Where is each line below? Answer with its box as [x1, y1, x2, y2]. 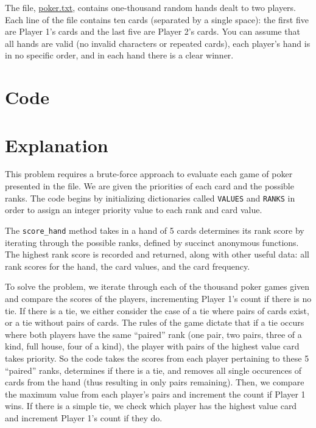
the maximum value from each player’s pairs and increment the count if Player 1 [5, 387, 306, 400]
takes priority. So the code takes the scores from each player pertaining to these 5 [5, 351, 309, 364]
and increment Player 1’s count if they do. [5, 411, 163, 424]
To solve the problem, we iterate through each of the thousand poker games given [5, 280, 310, 293]
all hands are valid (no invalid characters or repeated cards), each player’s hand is [5, 37, 311, 49]
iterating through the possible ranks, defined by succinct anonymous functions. [5, 236, 299, 248]
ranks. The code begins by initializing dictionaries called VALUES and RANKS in [5, 191, 295, 204]
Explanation [5, 132, 108, 157]
